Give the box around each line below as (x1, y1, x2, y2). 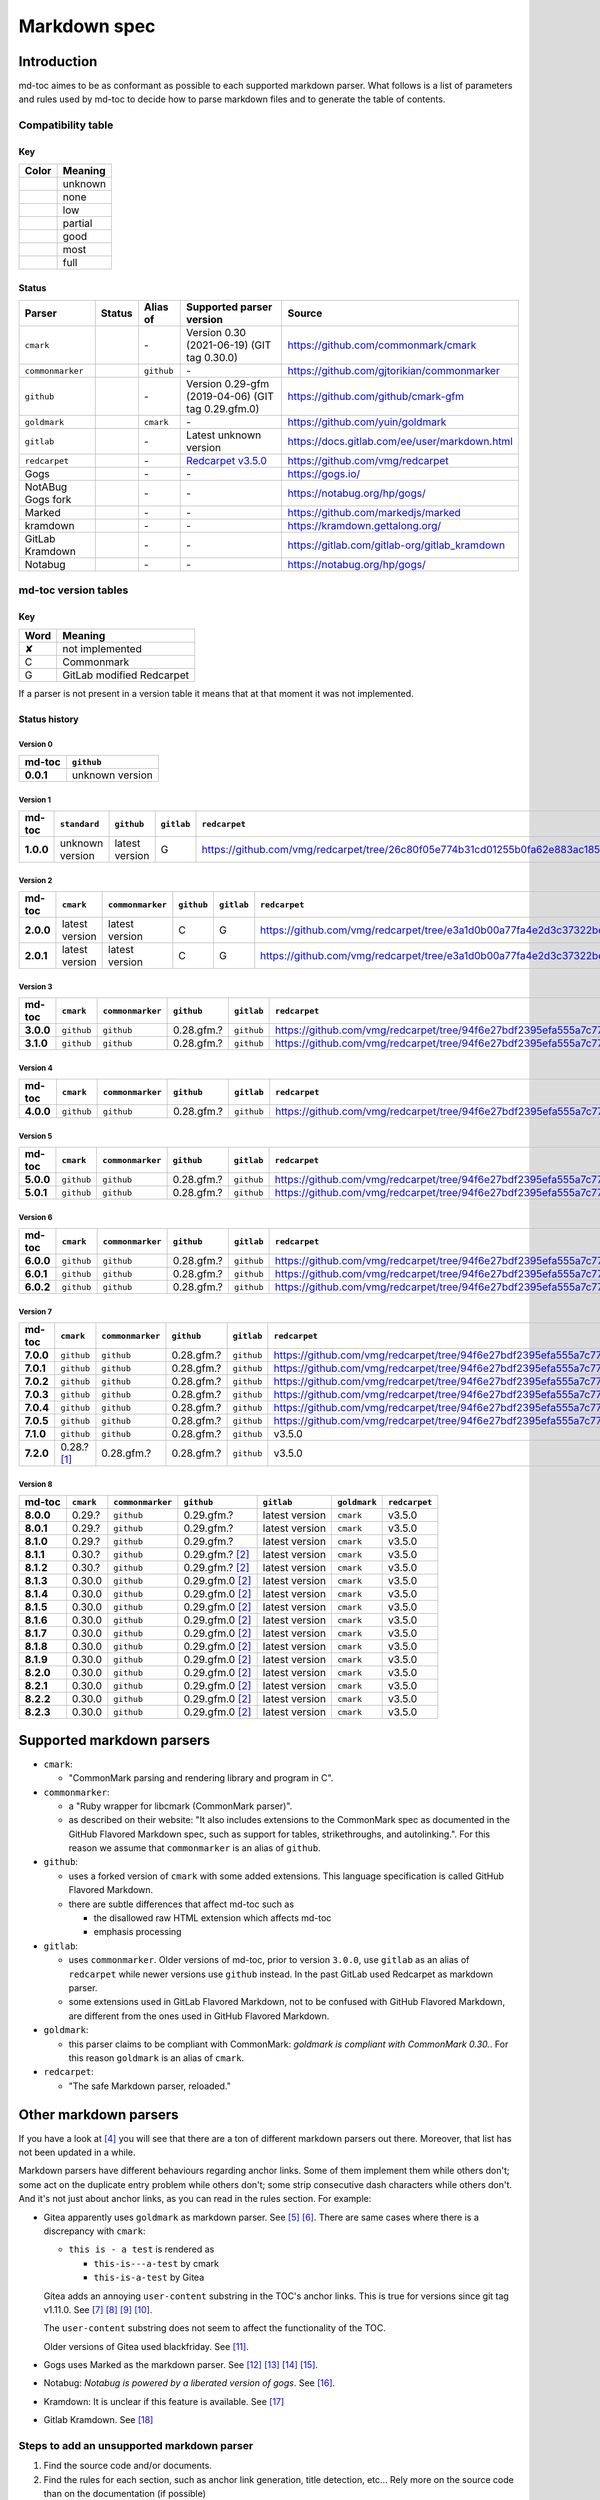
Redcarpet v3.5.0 (186, 454, 267, 468)
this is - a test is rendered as (68, 2243, 215, 2255)
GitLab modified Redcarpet (62, 668, 190, 682)
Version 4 (18, 1063, 54, 1073)
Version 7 (18, 1306, 53, 1317)
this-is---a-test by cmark (93, 2257, 220, 2269)
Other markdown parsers (18, 2106, 179, 2123)
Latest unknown (186, 428, 262, 442)
